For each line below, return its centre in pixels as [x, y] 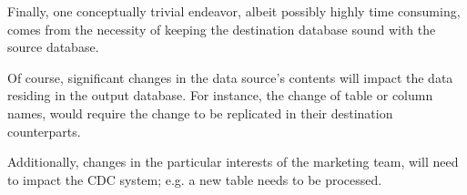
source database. [53, 47]
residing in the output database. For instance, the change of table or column [220, 95]
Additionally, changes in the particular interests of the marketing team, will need [233, 162]
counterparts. [44, 131]
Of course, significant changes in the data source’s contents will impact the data [230, 77]
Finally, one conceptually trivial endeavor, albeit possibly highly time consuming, [234, 11]
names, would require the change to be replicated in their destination [200, 113]
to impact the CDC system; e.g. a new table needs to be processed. [195, 179]
